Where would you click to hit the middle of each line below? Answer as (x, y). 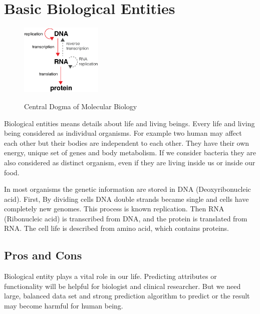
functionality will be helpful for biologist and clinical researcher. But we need (122, 286)
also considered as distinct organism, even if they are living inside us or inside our (130, 162)
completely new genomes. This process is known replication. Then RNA (114, 209)
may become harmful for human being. (64, 306)
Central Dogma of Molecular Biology (81, 106)
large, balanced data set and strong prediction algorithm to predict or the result (127, 296)
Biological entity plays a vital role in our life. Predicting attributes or (110, 276)
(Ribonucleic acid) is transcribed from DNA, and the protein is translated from (126, 218)
